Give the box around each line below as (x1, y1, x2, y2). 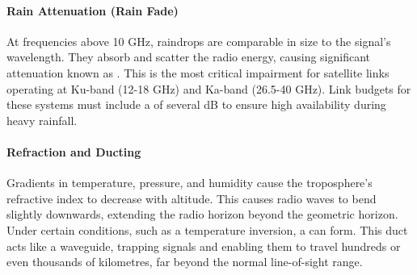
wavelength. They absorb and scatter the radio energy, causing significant (6, 48, 371, 65)
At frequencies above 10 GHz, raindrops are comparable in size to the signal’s (6, 32, 391, 49)
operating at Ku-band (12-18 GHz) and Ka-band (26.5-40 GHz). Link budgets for (6, 80, 411, 97)
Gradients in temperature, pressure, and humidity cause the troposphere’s (6, 174, 373, 191)
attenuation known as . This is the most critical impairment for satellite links (6, 64, 390, 81)
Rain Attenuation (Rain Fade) (6, 2, 179, 19)
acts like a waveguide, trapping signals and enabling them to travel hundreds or (6, 237, 401, 254)
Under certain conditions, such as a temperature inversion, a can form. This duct (6, 221, 408, 238)
